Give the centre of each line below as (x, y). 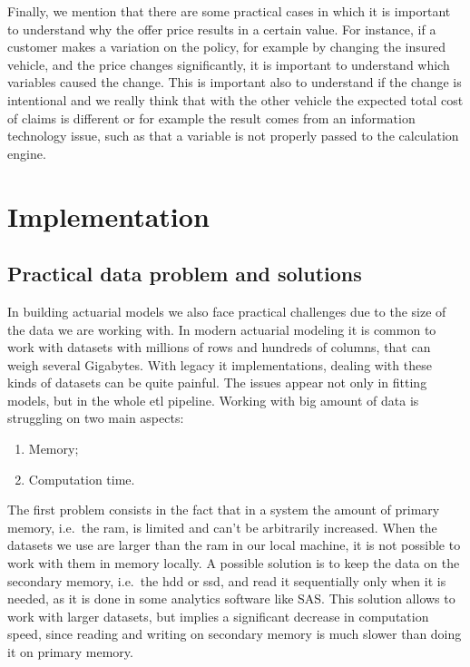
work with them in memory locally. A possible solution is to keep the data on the (234, 563)
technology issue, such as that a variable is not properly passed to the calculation (233, 136)
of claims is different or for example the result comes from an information (211, 118)
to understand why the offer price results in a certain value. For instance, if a (222, 29)
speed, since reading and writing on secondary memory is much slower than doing (235, 634)
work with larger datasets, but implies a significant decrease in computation (218, 616)
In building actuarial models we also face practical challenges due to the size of (227, 311)
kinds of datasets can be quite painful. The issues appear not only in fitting (217, 383)
